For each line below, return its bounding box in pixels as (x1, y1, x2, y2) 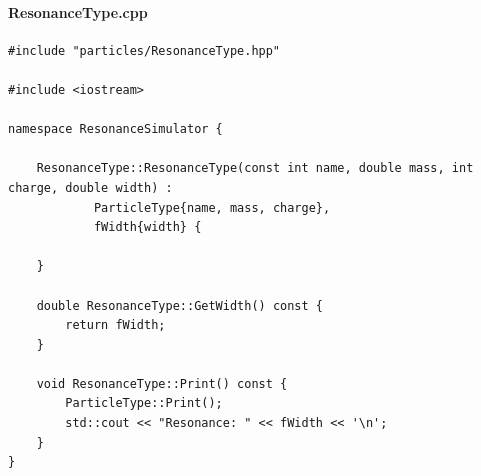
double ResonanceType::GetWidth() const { (36, 298, 323, 313)
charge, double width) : (8, 180, 173, 195)
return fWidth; (65, 318, 166, 333)
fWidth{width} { (93, 220, 202, 235)
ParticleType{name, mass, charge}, (93, 200, 331, 215)
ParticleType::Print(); (65, 396, 223, 411)
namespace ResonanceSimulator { (8, 122, 223, 137)
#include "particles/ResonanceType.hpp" (8, 43, 281, 58)
